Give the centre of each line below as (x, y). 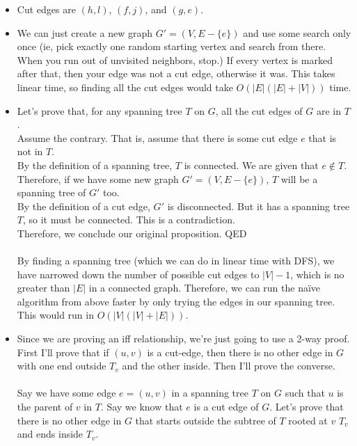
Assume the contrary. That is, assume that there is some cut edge (157, 137)
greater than (43, 288)
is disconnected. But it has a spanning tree (259, 206)
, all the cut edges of (259, 110)
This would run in (55, 315)
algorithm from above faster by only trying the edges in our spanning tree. (176, 301)
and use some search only (297, 32)
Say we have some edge (66, 393)
